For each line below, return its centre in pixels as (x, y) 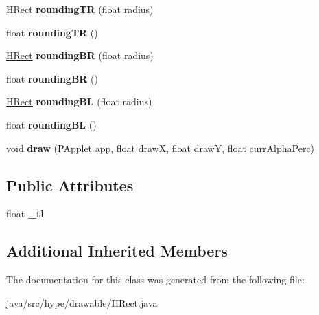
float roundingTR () (52, 32)
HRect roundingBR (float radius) (80, 55)
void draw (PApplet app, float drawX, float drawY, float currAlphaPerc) (161, 148)
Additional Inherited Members (117, 251)
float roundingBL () (51, 124)
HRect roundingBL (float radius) (79, 101)
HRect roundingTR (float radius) (80, 9)
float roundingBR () (52, 78)
